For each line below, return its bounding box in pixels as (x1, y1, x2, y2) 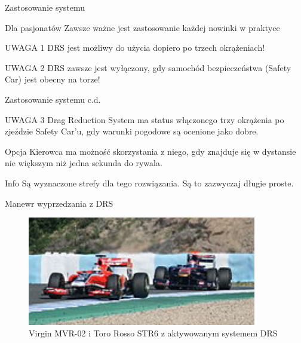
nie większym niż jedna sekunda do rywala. (5, 157, 162, 169)
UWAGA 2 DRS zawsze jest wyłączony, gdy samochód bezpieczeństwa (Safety (5, 61, 291, 73)
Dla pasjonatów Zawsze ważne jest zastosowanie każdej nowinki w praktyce (5, 21, 280, 33)
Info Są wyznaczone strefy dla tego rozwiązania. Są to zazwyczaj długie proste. (5, 176, 294, 189)
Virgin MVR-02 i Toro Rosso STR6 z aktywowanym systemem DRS (29, 327, 278, 339)
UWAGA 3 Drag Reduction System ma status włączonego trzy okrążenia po (5, 113, 284, 125)
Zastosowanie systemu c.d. (5, 93, 101, 105)
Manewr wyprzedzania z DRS (5, 197, 113, 209)
